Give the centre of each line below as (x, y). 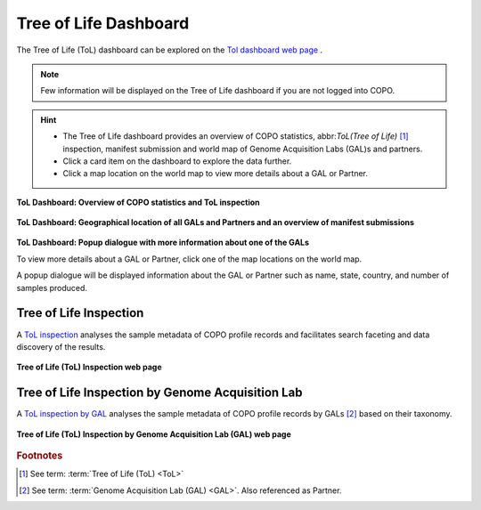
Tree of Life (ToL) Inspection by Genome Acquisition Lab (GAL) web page (154, 434)
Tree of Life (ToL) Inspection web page (89, 367)
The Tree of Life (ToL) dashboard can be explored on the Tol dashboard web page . (170, 50)
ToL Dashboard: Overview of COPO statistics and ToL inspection (138, 202)
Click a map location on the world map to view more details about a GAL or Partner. (216, 174)
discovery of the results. (61, 346)
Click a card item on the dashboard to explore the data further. (177, 161)
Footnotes (40, 456)
